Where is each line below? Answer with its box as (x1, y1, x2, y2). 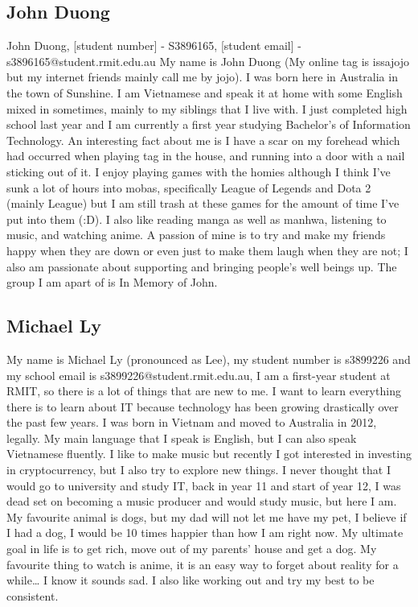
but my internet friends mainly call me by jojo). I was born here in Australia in (6, 68, 398, 85)
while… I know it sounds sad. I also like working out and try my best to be (6, 572, 375, 588)
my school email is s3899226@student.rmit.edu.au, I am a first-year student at (6, 366, 391, 383)
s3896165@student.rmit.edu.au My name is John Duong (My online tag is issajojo (6, 52, 410, 69)
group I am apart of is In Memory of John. (6, 274, 218, 291)
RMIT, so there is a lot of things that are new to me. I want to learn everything (6, 382, 401, 399)
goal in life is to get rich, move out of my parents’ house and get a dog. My (6, 540, 377, 557)
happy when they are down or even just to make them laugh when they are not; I (6, 242, 408, 258)
